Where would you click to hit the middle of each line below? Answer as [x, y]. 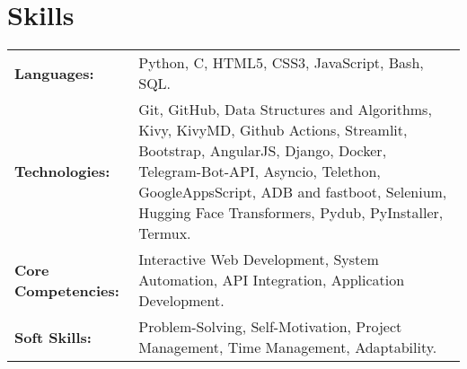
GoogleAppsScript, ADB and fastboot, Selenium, [293, 192]
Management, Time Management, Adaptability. [288, 347]
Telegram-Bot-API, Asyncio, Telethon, [260, 171]
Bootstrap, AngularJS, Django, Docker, [263, 151]
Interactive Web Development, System [259, 259]
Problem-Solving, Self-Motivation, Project [270, 327]
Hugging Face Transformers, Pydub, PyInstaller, [291, 213]
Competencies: [67, 290]
